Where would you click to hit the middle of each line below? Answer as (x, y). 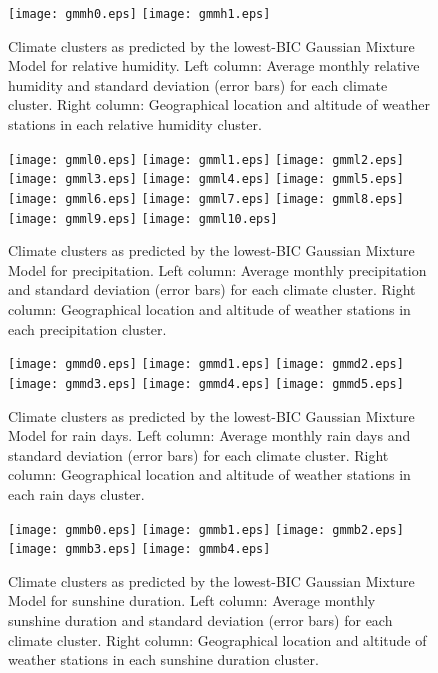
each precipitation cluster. (87, 328)
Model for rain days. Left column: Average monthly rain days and (209, 435)
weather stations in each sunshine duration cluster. (163, 659)
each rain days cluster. (76, 493)
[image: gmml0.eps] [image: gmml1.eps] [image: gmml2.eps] (206, 159)
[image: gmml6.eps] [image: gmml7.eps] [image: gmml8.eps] (206, 198)
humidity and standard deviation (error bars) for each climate (198, 84)
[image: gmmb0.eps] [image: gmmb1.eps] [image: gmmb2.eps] (206, 529)
